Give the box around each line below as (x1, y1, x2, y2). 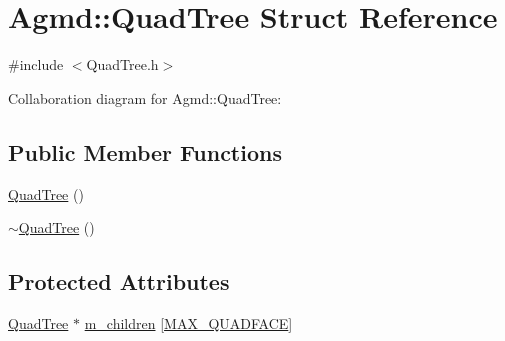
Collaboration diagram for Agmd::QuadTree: (8, 87, 282, 108)
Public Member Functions (8, 136, 282, 167)
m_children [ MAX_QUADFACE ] (84, 312, 293, 333)
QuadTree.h (86, 54, 159, 75)
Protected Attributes (8, 266, 230, 297)
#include (8, 54, 64, 75)
